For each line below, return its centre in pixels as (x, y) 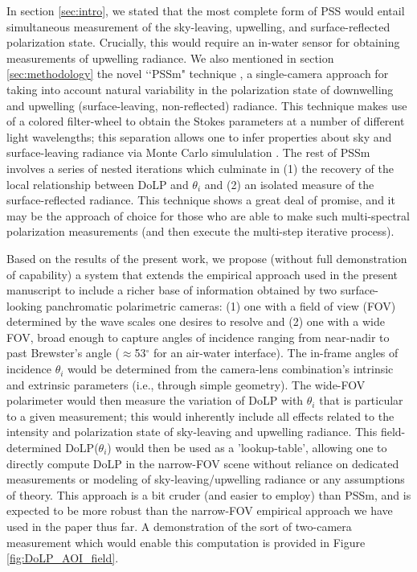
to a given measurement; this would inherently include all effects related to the (200, 416)
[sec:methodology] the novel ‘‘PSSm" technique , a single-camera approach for (198, 74)
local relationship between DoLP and (98, 184)
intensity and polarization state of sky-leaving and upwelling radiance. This (192, 432)
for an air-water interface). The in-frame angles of (276, 353)
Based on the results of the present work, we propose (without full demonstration (207, 258)
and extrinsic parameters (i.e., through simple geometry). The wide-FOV (186, 384)
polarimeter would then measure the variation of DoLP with (155, 400)
